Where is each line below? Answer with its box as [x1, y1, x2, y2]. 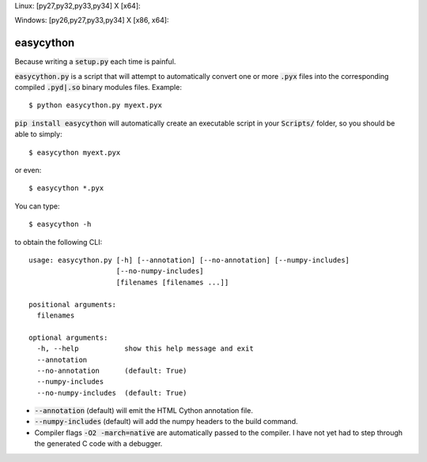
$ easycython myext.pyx [28, 148, 121, 157]
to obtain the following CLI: [14, 237, 103, 246]
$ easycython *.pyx [28, 184, 104, 193]
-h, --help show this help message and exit [36, 344, 255, 353]
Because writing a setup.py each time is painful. [14, 57, 176, 66]
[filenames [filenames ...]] [115, 277, 229, 287]
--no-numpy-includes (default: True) [36, 388, 187, 397]
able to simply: [14, 130, 62, 139]
